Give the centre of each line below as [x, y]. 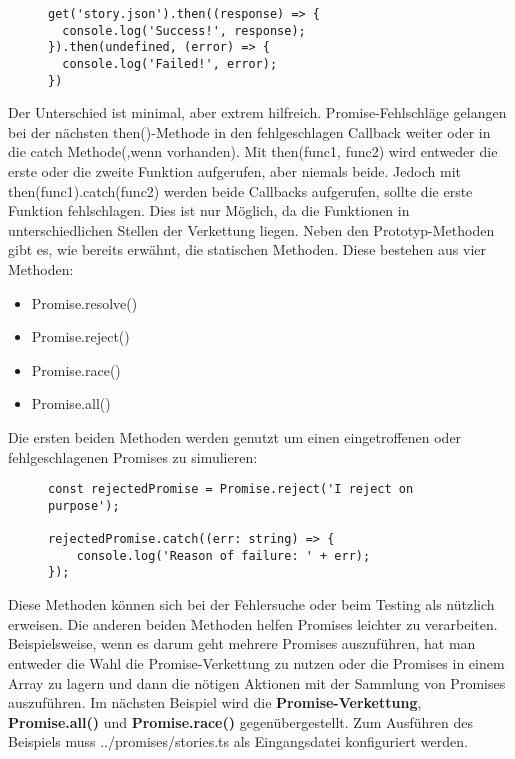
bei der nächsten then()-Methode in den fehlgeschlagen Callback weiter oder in [249, 131]
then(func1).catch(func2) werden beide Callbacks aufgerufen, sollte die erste [240, 190]
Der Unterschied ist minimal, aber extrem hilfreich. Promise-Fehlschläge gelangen [257, 112]
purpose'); [84, 505]
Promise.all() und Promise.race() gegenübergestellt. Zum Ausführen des [240, 721]
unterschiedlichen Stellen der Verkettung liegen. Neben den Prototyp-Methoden [251, 229]
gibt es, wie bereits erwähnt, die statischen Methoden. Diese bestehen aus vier [247, 249]
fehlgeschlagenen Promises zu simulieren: [133, 456]
